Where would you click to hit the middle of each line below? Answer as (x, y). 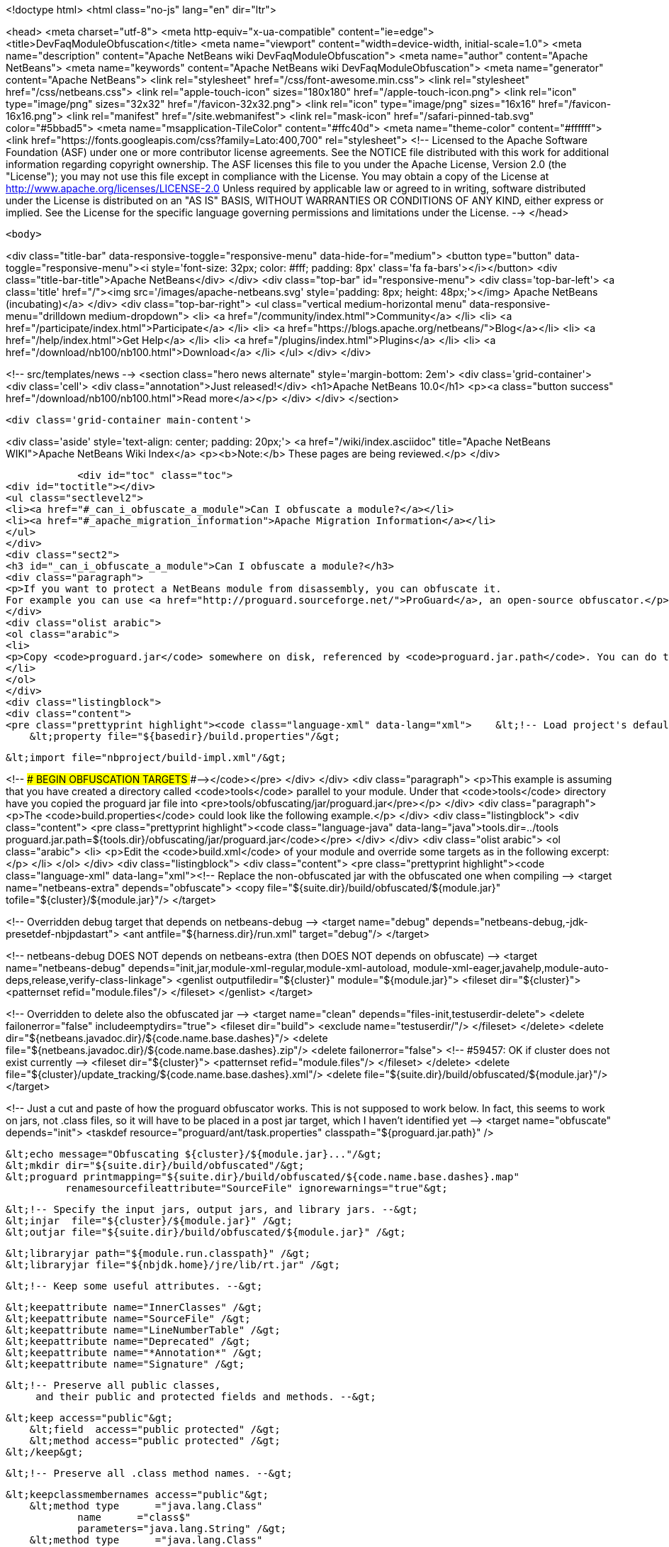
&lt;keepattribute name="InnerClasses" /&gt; (134, 1307)
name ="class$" (134, 1517)
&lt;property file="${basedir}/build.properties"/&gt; (185, 736)
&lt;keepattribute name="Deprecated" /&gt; (128, 1341)
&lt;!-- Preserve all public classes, (113, 1385)
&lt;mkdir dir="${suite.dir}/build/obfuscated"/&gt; (155, 1165)
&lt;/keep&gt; (45, 1452)
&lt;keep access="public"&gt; (90, 1418)
